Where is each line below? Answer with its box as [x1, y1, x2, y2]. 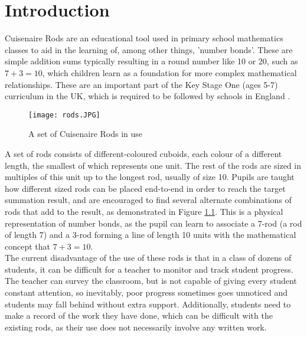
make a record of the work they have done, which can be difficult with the [5, 309, 273, 322]
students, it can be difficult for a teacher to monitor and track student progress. [5, 263, 293, 275]
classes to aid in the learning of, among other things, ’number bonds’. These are [5, 43, 293, 55]
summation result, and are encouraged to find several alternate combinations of [5, 194, 292, 206]
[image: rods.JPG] [28, 110, 100, 119]
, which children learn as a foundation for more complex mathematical [42, 66, 297, 78]
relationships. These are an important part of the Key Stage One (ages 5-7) [5, 78, 278, 90]
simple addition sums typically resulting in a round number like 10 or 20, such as [5, 55, 298, 67]
